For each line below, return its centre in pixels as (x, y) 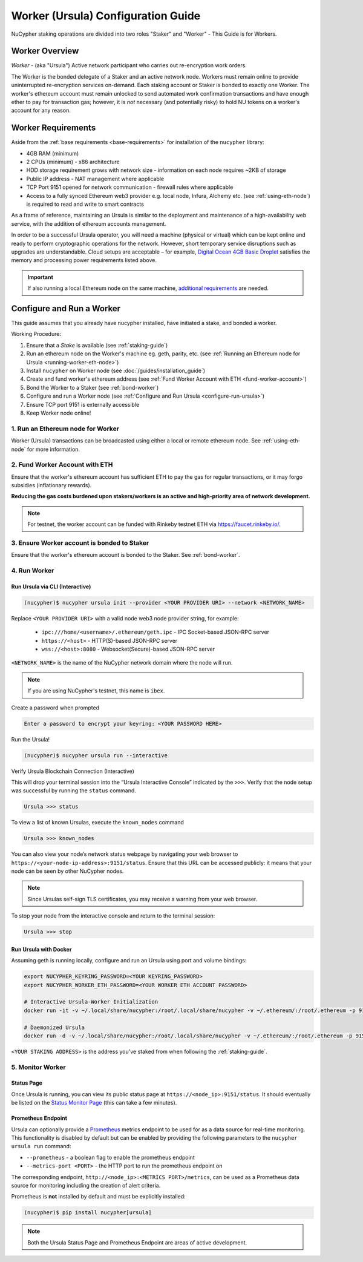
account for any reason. (41, 110)
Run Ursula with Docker (41, 949)
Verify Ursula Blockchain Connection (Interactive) (73, 771)
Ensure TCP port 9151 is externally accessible (83, 404)
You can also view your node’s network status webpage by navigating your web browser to (125, 854)
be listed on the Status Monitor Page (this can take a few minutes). (94, 1103)
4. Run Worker (33, 571)
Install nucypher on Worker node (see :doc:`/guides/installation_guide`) (116, 371)
